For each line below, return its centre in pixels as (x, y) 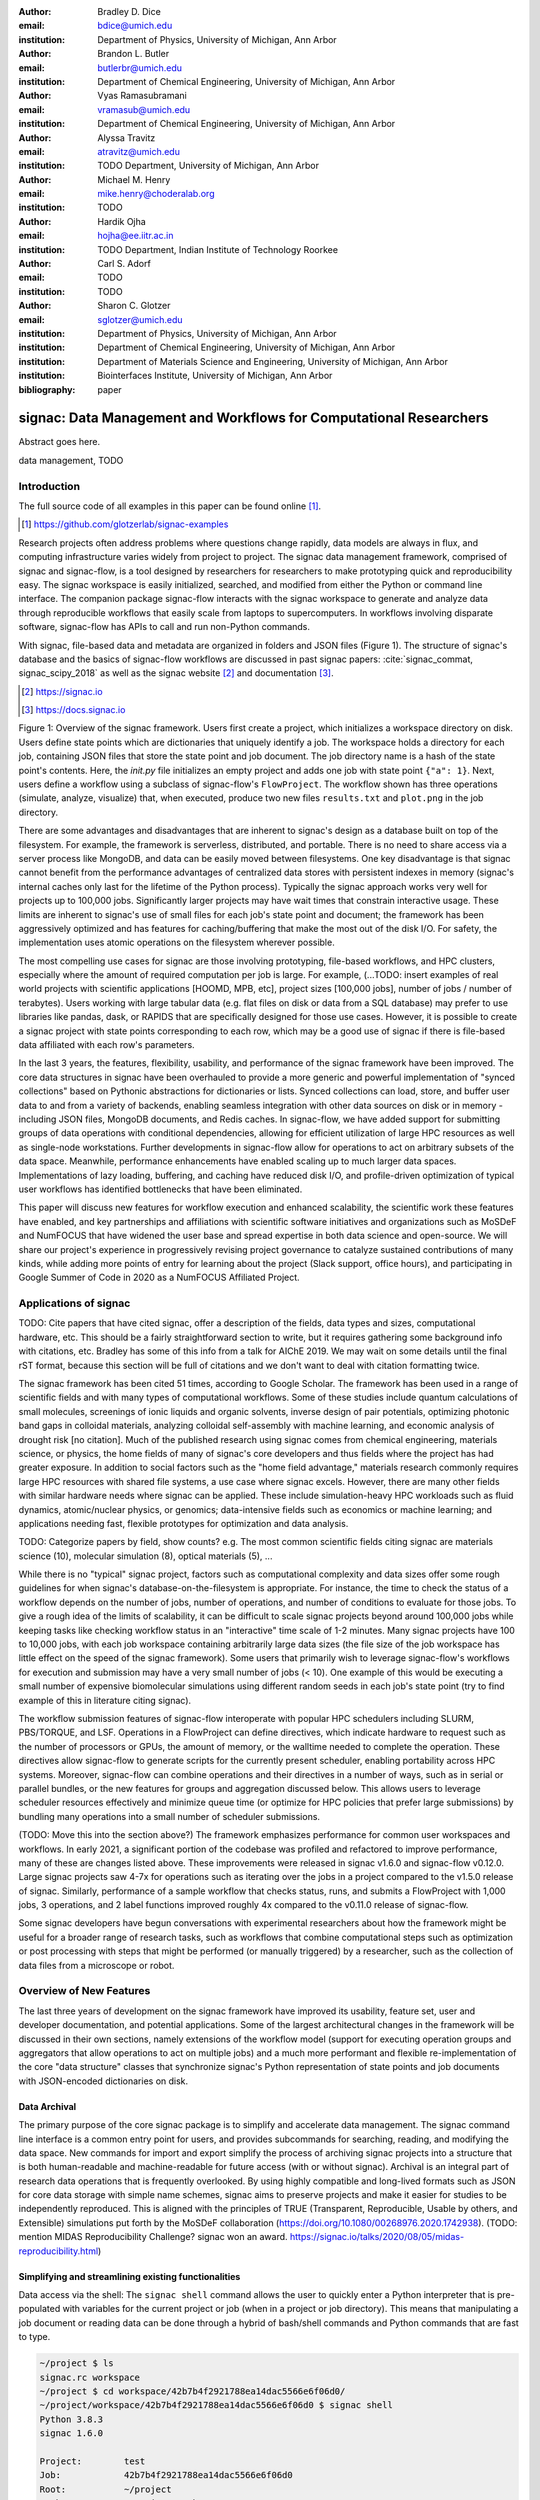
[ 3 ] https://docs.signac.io (73, 710)
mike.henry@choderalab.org (156, 194)
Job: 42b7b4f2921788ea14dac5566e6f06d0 (166, 2475)
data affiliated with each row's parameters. (106, 1045)
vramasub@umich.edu (144, 109)
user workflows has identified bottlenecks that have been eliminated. (160, 1189)
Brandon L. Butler (133, 54)
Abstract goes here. (59, 442)
